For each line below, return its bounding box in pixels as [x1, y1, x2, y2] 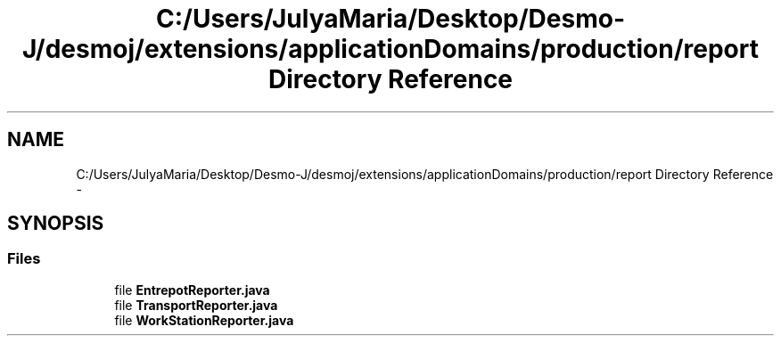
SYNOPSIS [7, 212, 104, 235]
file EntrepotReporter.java [114, 282, 270, 298]
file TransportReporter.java [114, 297, 278, 313]
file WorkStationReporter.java [114, 312, 294, 328]
